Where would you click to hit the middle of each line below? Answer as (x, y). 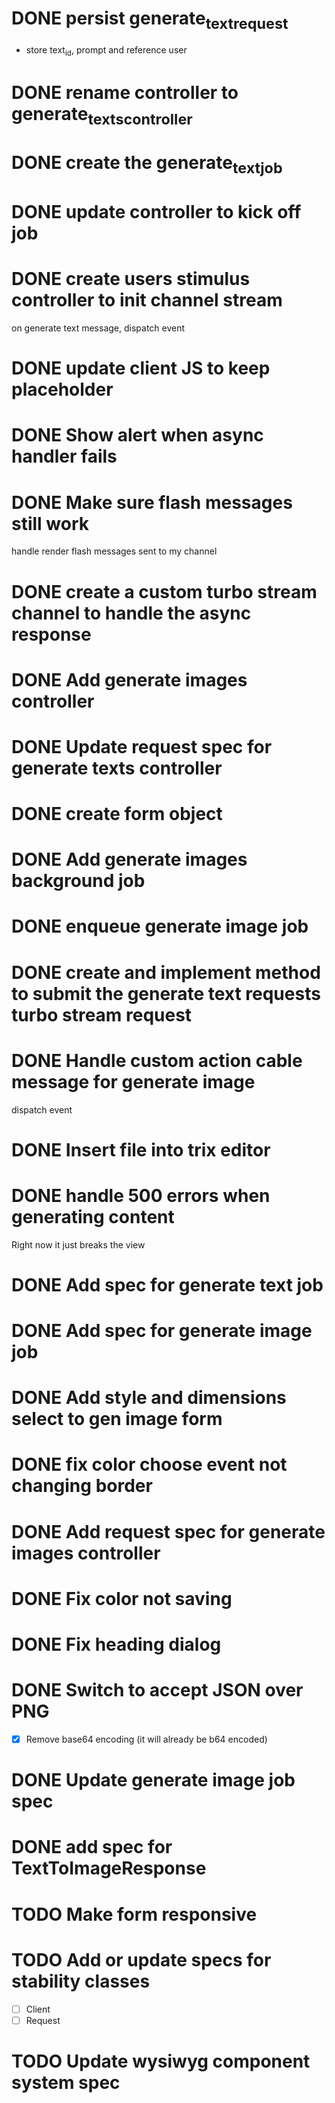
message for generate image (133, 1081)
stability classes (81, 1981)
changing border (82, 1486)
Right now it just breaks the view (78, 1244)
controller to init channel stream (147, 300)
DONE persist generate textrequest (150, 20)
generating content (93, 1216)
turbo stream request (102, 1014)
